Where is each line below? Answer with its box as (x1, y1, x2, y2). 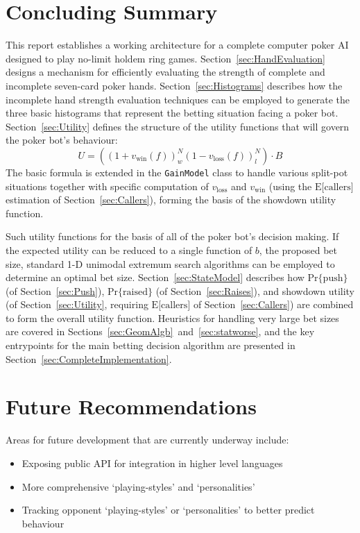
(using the (268, 178, 312, 193)
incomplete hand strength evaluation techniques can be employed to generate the (6, 92, 350, 106)
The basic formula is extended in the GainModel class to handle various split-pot (6, 164, 348, 179)
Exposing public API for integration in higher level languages (22, 455, 283, 470)
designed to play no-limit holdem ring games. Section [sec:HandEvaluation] (6, 51, 325, 65)
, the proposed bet (259, 242, 337, 257)
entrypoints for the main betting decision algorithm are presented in (6, 338, 295, 353)
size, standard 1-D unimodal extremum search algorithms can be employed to (6, 256, 335, 271)
